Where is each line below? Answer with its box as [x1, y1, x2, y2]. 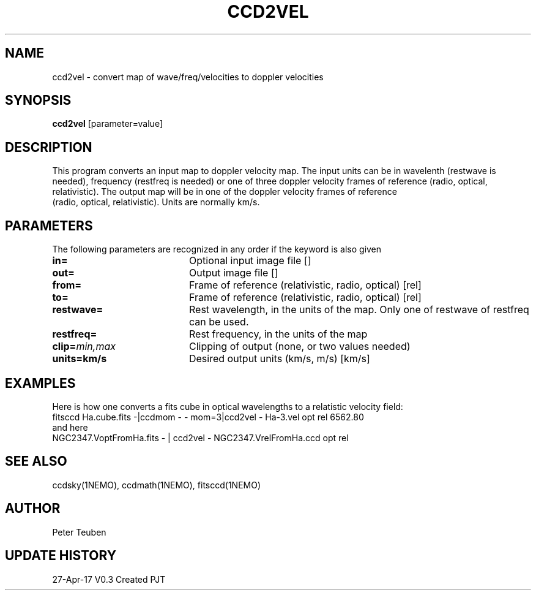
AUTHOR [5, 501, 61, 517]
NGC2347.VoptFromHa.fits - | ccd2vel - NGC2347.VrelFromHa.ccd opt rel [52, 432, 349, 443]
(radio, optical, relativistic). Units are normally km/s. [52, 197, 260, 208]
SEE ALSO [5, 453, 67, 469]
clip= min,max [52, 340, 116, 353]
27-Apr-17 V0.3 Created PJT [52, 574, 166, 585]
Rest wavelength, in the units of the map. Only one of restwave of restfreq [188, 303, 529, 316]
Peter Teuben [52, 526, 106, 537]
